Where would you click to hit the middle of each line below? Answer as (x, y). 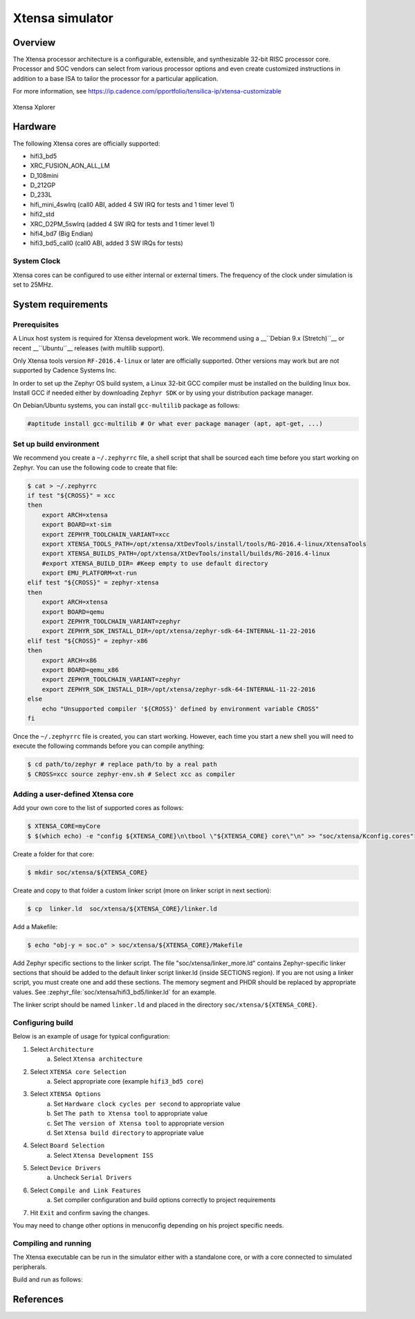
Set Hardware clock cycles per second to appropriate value (147, 1104)
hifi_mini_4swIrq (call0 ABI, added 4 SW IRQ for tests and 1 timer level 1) (132, 204)
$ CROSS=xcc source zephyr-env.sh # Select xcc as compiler (131, 774)
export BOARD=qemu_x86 (80, 670)
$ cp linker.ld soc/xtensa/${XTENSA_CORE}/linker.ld (122, 908)
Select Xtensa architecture (98, 1059)
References (38, 1299)
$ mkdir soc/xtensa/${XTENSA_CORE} (87, 872)
